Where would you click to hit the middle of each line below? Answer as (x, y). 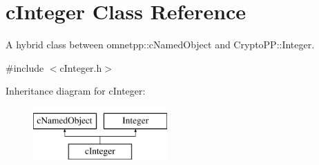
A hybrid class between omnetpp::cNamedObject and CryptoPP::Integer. (160, 45)
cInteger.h (81, 67)
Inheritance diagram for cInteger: (76, 91)
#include (25, 67)
